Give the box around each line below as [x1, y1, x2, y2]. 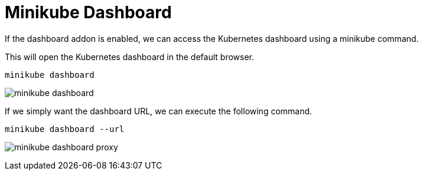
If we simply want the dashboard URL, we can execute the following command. [5, 105, 313, 116]
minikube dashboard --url [5, 124, 125, 134]
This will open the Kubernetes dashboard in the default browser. [5, 51, 255, 62]
